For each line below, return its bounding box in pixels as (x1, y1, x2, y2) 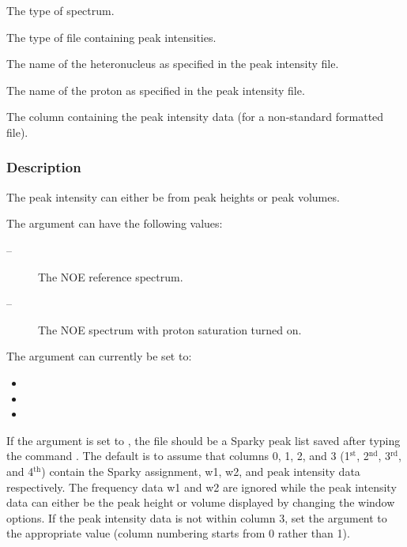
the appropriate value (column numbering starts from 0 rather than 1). (6, 525, 350, 541)
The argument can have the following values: (6, 215, 223, 232)
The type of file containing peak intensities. (6, 28, 217, 45)
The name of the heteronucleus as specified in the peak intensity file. (6, 55, 339, 72)
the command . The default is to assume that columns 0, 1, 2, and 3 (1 (6, 447, 350, 464)
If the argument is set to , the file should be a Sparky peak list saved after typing (6, 432, 401, 448)
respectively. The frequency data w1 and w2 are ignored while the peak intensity (6, 478, 397, 495)
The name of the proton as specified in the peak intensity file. (6, 81, 305, 98)
